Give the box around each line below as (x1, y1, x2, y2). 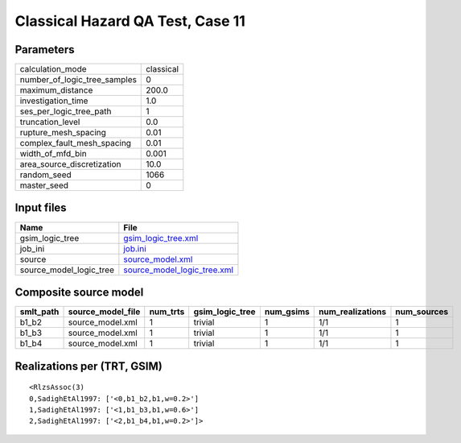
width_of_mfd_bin (19, 148, 88, 159)
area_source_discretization (19, 159, 121, 170)
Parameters (14, 43, 75, 56)
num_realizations (319, 306, 386, 317)
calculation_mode (19, 64, 88, 75)
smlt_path (19, 306, 60, 317)
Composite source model (14, 286, 144, 299)
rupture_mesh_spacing (19, 127, 106, 139)
